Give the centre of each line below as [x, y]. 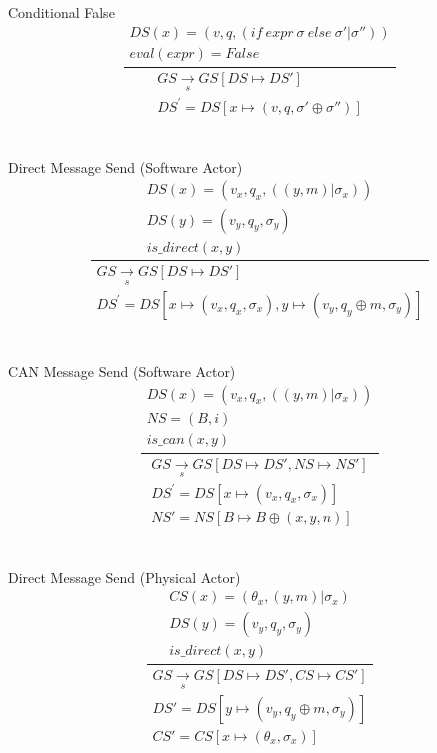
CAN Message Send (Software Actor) [122, 371]
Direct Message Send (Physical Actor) [124, 576]
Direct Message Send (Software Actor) [125, 166]
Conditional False [61, 12]
